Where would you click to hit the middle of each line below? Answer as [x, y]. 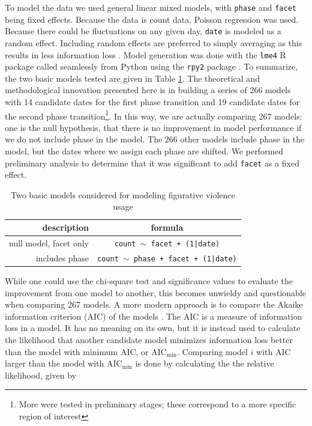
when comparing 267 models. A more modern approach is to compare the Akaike [154, 304]
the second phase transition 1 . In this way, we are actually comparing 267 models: [154, 115]
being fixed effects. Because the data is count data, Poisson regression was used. [152, 19]
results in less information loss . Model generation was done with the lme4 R [145, 54]
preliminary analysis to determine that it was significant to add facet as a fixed [152, 163]
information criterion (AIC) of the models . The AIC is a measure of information [154, 316]
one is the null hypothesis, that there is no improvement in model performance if [153, 127]
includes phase [62, 257]
